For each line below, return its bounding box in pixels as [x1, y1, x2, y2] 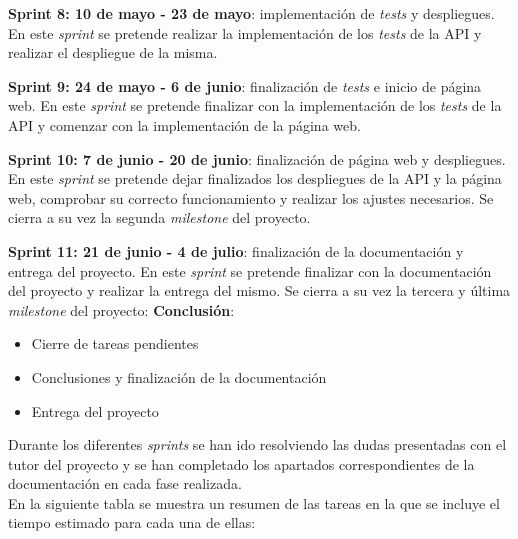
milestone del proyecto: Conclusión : [8, 299, 235, 320]
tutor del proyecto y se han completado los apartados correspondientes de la [8, 453, 475, 474]
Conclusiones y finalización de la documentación [31, 366, 327, 387]
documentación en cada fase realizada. [8, 473, 242, 494]
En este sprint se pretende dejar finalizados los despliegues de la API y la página [8, 168, 502, 189]
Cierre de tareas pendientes [31, 333, 199, 354]
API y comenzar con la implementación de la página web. [8, 114, 361, 135]
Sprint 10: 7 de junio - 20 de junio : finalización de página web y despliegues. [8, 148, 506, 169]
